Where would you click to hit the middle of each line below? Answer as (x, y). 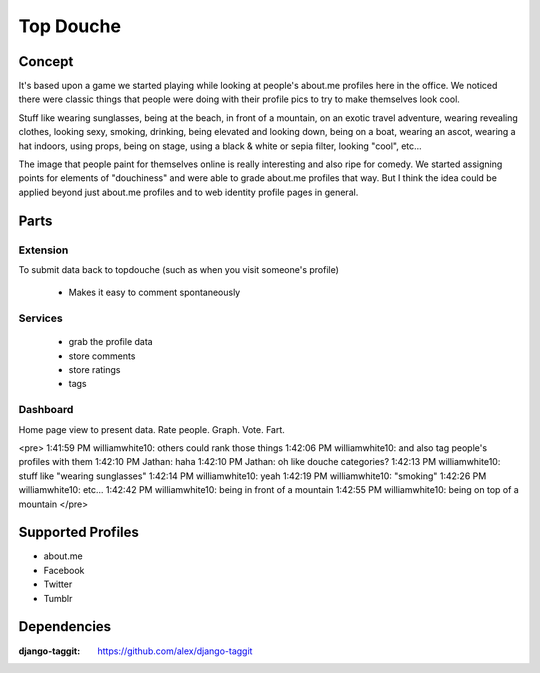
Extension (43, 250)
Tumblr (58, 598)
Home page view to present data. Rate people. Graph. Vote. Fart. (151, 429)
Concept (46, 61)
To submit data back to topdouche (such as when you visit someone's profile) (179, 269)
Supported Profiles (79, 532)
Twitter (58, 584)
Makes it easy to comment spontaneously (154, 292)
